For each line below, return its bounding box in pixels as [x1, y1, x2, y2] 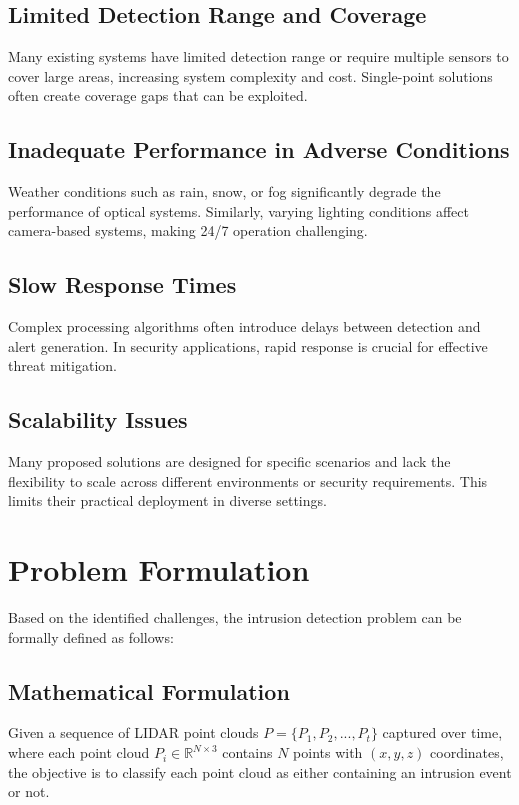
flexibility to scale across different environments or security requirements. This [8, 470, 488, 491]
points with [293, 742, 363, 763]
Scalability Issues [8, 404, 188, 435]
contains [222, 742, 273, 763]
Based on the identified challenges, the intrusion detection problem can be [8, 607, 462, 628]
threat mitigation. [8, 355, 117, 376]
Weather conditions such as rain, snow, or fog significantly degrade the [8, 181, 441, 202]
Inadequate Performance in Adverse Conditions [8, 134, 510, 165]
